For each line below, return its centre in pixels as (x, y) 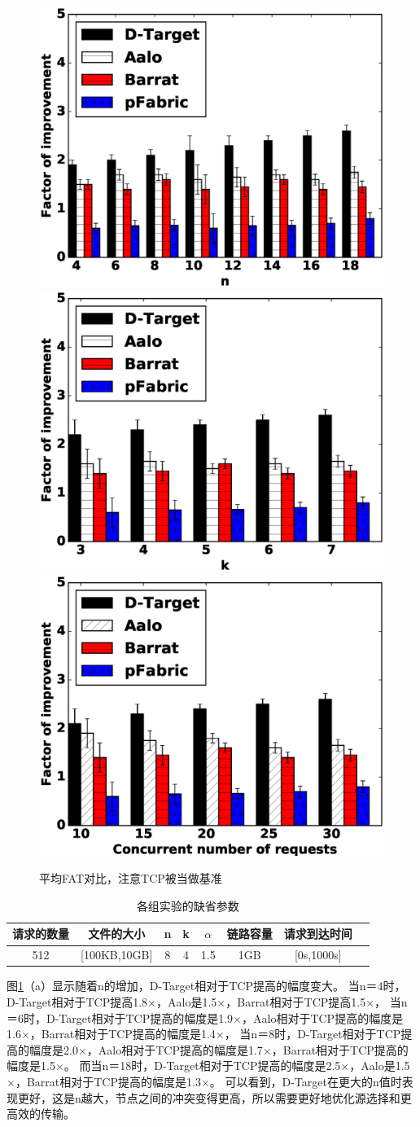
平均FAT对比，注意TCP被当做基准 (131, 878)
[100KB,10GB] (117, 955)
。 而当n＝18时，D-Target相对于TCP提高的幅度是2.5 (202, 1066)
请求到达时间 (318, 934)
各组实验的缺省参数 (188, 905)
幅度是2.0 (53, 1049)
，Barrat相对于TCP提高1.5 (296, 1002)
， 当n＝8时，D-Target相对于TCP (313, 1034)
